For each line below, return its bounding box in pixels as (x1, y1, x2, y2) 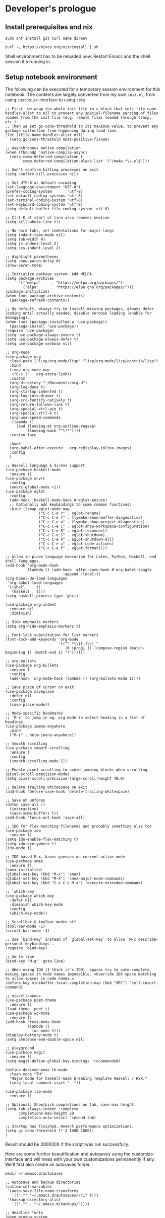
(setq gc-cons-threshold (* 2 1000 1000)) (5, 1128, 94, 1133)
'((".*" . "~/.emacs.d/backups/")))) (11, 1201, 90, 1207)
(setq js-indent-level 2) (5, 241, 58, 246)
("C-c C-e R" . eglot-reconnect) (38, 528, 108, 533)
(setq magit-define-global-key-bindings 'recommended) (5, 1058, 121, 1063)
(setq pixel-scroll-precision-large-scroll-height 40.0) (5, 776, 125, 781)
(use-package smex (5, 858, 43, 864)
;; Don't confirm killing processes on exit (5, 167, 99, 172)
